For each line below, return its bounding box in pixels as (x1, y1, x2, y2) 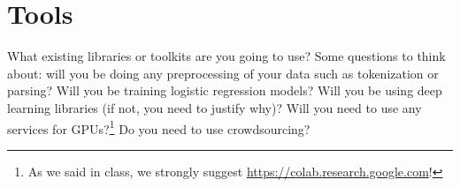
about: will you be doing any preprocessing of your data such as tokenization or (7, 64, 439, 82)
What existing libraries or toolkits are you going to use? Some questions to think (7, 47, 446, 65)
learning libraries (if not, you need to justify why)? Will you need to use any (7, 98, 422, 116)
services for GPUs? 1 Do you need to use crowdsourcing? (7, 116, 310, 138)
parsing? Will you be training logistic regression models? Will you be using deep (7, 81, 442, 100)
